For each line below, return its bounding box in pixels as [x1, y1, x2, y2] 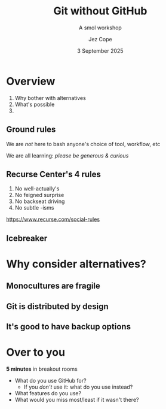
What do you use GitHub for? [14, 377, 87, 384]
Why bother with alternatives [14, 94, 87, 101]
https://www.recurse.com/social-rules [6, 216, 100, 223]
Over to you [6, 346, 66, 359]
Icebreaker [6, 233, 48, 243]
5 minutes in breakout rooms [6, 365, 78, 372]
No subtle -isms [14, 204, 54, 211]
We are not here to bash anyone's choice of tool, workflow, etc [6, 140, 161, 147]
